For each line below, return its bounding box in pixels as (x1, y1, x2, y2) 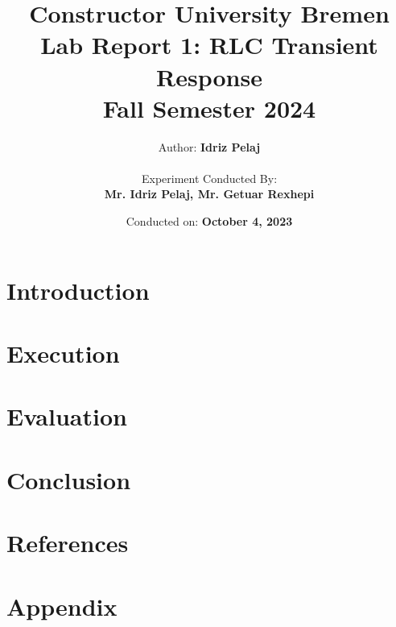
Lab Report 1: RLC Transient (40, 28, 378, 61)
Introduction (6, 273, 150, 306)
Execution (6, 337, 120, 370)
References (6, 526, 129, 559)
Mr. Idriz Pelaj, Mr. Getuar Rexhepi (104, 185, 315, 202)
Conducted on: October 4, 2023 (126, 213, 293, 230)
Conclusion (6, 463, 131, 496)
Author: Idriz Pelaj (158, 138, 261, 155)
